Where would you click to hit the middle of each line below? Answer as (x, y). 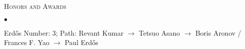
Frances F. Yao (27, 42)
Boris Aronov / (218, 32)
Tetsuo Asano (159, 32)
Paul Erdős (81, 42)
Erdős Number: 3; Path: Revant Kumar (64, 32)
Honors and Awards (35, 6)
